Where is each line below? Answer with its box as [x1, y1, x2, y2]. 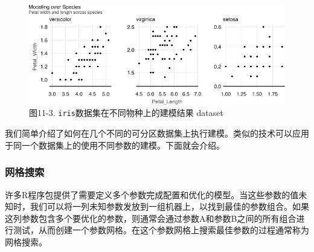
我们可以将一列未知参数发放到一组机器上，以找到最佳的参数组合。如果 [30, 200, 309, 213]
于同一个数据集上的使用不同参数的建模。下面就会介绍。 [5, 138, 225, 151]
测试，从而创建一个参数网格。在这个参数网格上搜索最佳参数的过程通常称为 [13, 224, 309, 236]
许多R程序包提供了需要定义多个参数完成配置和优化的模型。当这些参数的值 [5, 188, 299, 201]
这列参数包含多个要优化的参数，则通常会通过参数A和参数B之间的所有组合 [5, 212, 296, 224]
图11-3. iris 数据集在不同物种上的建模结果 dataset [29, 106, 223, 119]
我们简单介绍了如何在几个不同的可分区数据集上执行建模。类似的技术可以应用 [5, 127, 309, 140]
